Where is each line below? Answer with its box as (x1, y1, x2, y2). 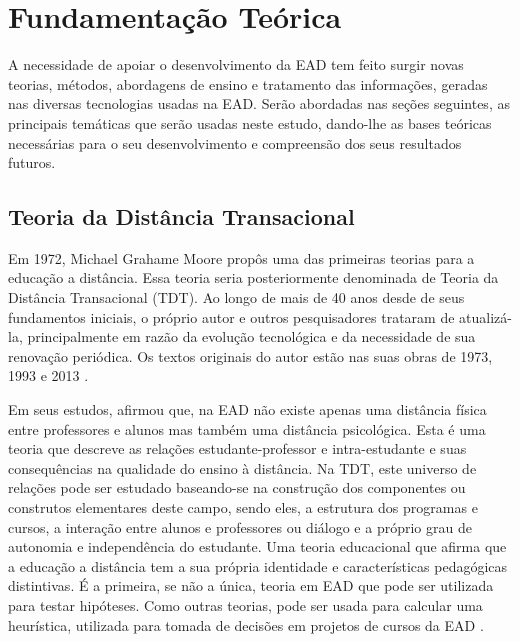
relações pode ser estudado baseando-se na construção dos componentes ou (8, 477, 466, 498)
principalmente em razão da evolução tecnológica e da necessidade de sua (27, 326, 476, 347)
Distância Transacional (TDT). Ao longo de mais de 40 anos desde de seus (8, 287, 465, 308)
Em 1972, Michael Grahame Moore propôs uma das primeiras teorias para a (8, 247, 475, 268)
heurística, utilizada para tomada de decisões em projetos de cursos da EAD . (8, 614, 484, 635)
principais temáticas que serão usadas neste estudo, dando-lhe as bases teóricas (8, 112, 492, 133)
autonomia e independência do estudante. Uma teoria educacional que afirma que (8, 536, 507, 557)
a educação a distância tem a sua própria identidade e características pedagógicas (8, 555, 508, 576)
